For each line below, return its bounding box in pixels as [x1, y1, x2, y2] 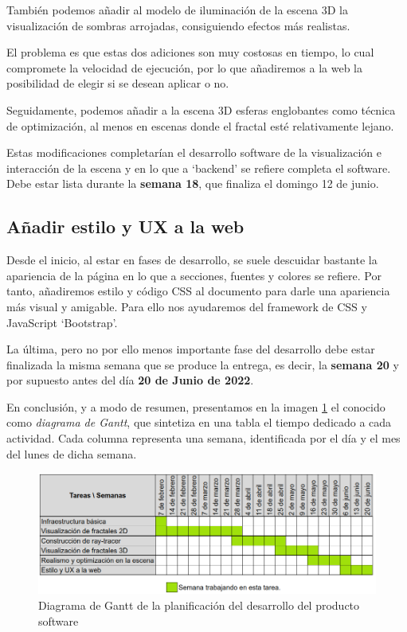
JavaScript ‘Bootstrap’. [6, 314, 118, 330]
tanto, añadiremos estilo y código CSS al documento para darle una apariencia [6, 283, 390, 299]
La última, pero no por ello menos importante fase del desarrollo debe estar [6, 341, 375, 357]
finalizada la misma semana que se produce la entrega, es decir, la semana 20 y [6, 356, 399, 373]
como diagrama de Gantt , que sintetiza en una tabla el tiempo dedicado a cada [6, 414, 392, 431]
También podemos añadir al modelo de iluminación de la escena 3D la [6, 2, 348, 18]
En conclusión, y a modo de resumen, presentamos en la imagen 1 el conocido [6, 398, 385, 415]
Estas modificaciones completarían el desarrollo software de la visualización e [6, 144, 382, 161]
